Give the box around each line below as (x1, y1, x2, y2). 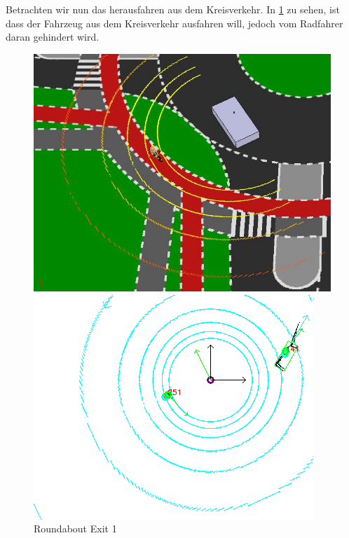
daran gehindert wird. (6, 29, 100, 44)
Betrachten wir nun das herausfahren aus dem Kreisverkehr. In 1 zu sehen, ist (6, 2, 340, 16)
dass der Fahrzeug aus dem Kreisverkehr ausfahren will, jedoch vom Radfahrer (6, 15, 343, 30)
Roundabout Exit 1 (34, 521, 117, 536)
